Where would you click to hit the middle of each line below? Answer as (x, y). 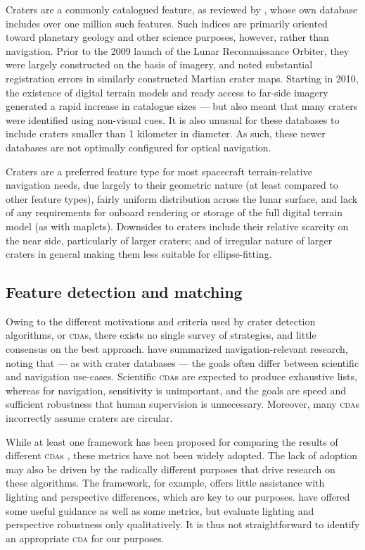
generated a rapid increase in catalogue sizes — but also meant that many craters (182, 106)
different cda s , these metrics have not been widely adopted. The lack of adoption (181, 455)
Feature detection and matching (124, 292)
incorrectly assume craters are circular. (89, 418)
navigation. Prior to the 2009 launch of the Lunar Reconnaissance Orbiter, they (178, 50)
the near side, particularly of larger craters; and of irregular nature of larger (169, 240)
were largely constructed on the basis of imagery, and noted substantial (159, 64)
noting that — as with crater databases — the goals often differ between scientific (182, 362)
